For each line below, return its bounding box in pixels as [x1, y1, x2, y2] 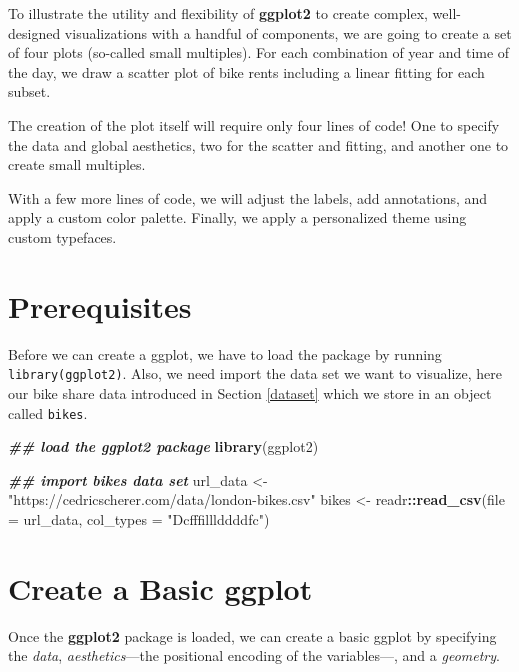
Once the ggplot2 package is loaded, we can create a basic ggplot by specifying [8, 625, 497, 646]
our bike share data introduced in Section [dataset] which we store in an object [8, 382, 492, 403]
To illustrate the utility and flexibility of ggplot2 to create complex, [8, 3, 428, 23]
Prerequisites [8, 285, 192, 326]
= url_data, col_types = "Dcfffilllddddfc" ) [8, 508, 270, 529]
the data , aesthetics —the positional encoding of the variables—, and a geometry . [8, 645, 500, 666]
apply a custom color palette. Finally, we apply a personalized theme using [8, 207, 467, 228]
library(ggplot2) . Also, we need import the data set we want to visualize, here [8, 363, 502, 384]
